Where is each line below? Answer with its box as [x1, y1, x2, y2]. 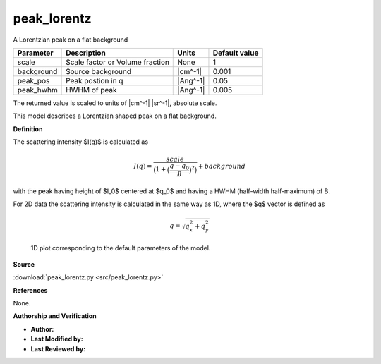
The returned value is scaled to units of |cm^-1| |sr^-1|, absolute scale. [13, 99, 217, 107]
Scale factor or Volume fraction [66, 57, 169, 67]
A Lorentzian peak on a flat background [13, 35, 128, 44]
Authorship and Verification [13, 312, 97, 320]
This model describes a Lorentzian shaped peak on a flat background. [13, 111, 217, 120]
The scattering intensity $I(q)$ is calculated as [13, 138, 148, 146]
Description [66, 48, 106, 58]
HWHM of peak [66, 85, 117, 95]
